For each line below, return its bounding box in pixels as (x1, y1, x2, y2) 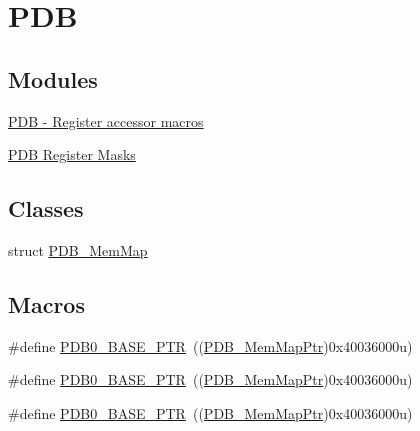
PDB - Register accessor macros (8, 110, 204, 131)
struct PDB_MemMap (8, 239, 148, 260)
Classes (8, 193, 84, 224)
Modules (8, 63, 98, 94)
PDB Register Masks (8, 144, 136, 165)
